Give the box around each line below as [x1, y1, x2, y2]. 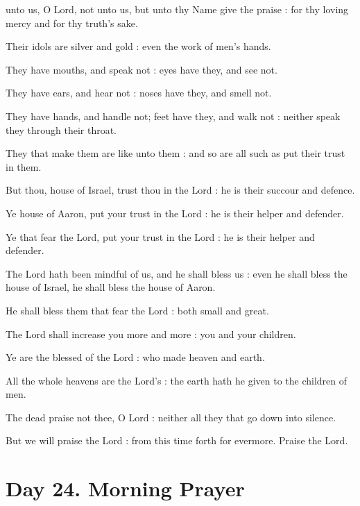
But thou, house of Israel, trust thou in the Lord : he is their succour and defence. [6, 183, 355, 197]
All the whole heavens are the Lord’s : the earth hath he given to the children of [6, 373, 348, 387]
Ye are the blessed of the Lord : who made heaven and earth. [6, 350, 265, 364]
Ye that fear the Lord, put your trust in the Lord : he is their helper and [6, 229, 315, 244]
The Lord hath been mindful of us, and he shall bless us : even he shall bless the [6, 266, 348, 280]
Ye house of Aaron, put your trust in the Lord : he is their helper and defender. [6, 205, 344, 220]
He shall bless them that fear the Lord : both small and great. [6, 303, 269, 317]
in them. [6, 159, 42, 174]
